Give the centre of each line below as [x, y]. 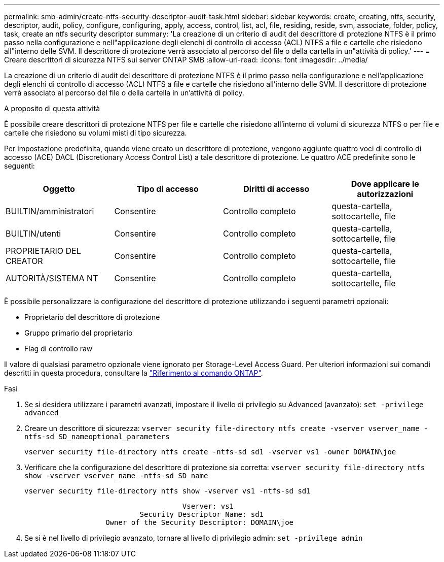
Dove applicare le [385, 184]
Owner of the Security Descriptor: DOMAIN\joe [200, 522]
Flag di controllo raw [59, 349]
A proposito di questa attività [52, 108]
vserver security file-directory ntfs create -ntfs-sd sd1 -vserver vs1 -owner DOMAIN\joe [210, 452]
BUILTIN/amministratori [50, 211]
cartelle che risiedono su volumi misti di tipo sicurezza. [96, 133]
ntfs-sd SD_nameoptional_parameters [97, 437]
